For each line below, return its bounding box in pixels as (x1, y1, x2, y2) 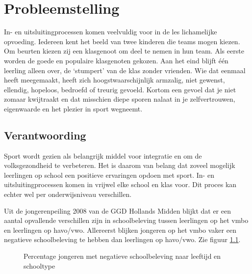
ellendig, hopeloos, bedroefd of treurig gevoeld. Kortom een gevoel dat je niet (4, 84, 236, 94)
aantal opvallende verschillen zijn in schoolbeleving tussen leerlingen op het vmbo (4, 215, 249, 225)
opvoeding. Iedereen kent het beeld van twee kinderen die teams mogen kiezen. (4, 36, 240, 46)
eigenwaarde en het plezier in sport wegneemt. (4, 103, 143, 113)
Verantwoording (4, 127, 86, 142)
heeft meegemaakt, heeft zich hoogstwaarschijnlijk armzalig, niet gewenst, (4, 75, 225, 85)
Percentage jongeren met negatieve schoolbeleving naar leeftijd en (24, 251, 221, 261)
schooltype (24, 260, 55, 271)
